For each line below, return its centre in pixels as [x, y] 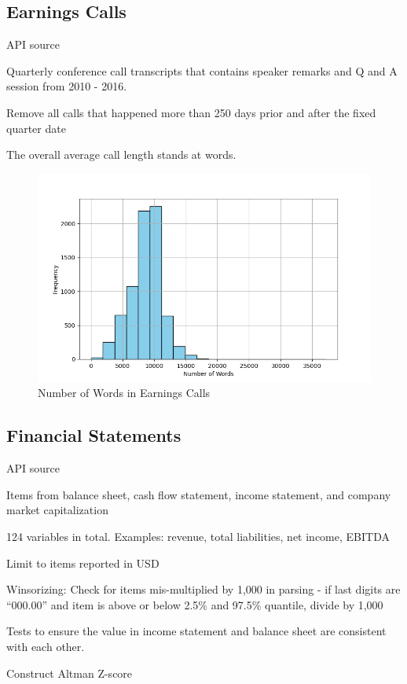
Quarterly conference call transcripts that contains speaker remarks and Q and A [202, 70]
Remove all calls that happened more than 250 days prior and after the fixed [191, 112]
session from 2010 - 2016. [67, 86]
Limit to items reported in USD [83, 563]
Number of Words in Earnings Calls [124, 393]
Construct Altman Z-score [70, 673]
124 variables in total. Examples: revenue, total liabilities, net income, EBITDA [198, 536]
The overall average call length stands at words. [121, 154]
